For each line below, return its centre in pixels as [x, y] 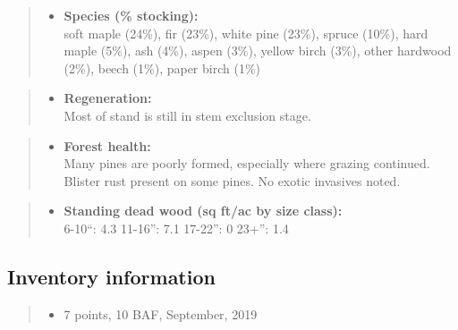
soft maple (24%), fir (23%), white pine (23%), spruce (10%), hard [246, 33]
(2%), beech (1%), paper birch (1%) [162, 68]
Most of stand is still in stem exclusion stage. [187, 115]
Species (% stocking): [131, 15]
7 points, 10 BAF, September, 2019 [161, 313]
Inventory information [111, 276]
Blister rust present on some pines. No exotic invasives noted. [232, 180]
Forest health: [107, 145]
